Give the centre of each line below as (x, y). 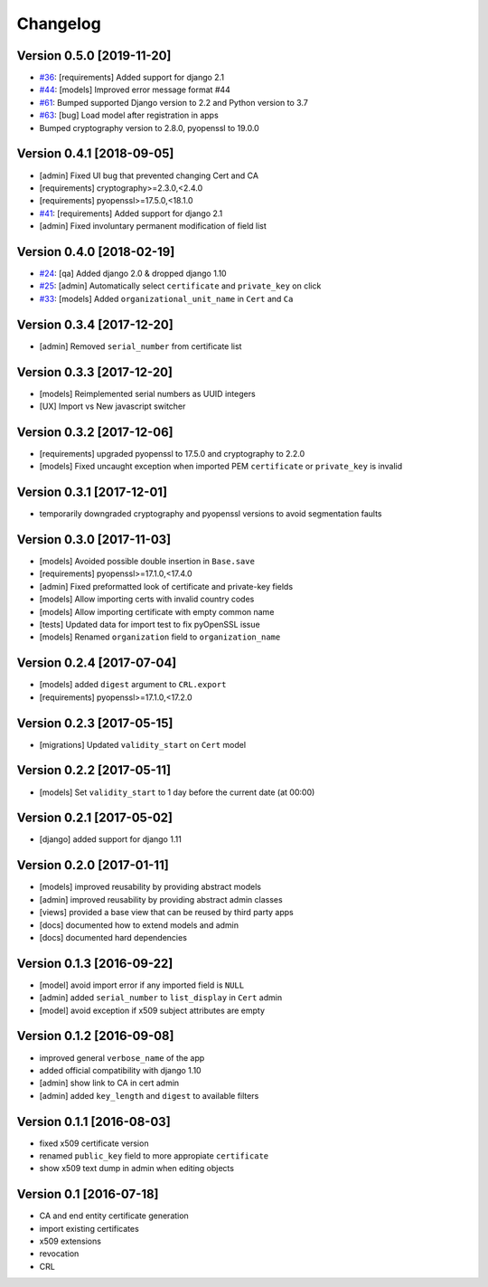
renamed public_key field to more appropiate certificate (154, 1155)
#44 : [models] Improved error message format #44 (135, 90)
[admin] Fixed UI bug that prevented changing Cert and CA (149, 175)
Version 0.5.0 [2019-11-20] (94, 56)
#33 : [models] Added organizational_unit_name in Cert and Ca (166, 298)
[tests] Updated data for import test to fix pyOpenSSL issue (150, 625)
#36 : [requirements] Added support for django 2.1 (132, 78)
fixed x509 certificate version (94, 1143)
